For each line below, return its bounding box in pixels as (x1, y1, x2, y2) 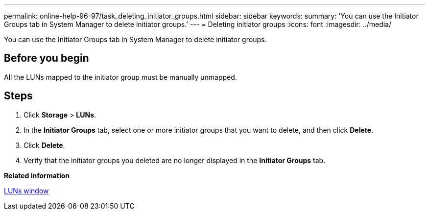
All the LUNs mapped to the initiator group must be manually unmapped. (4, 72, 237, 81)
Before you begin (4, 52, 89, 65)
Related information (4, 171, 70, 180)
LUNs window (4, 186, 49, 195)
